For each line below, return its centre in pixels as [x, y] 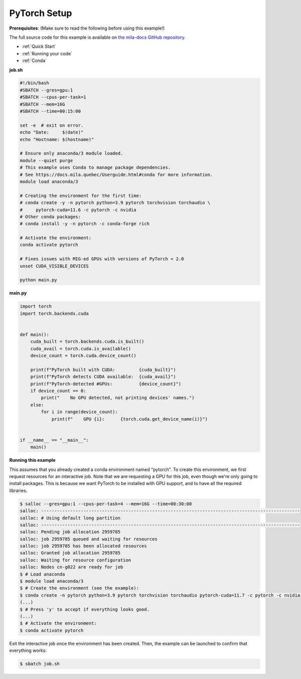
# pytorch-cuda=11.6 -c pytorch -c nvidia [78, 210]
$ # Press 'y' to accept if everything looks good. [85, 609]
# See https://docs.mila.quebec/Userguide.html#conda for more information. [116, 174]
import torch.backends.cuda [54, 313]
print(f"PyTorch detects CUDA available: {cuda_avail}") [103, 377]
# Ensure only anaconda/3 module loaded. [71, 154]
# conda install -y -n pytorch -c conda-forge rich [85, 224]
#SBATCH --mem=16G [42, 104]
